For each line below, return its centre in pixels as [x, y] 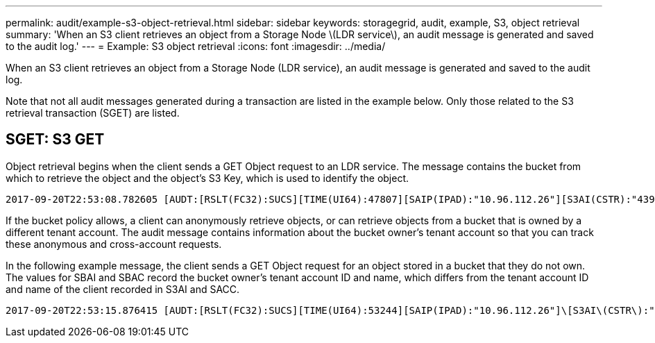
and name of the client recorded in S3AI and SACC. [123, 289]
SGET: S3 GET [55, 140]
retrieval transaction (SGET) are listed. [93, 113]
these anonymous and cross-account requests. [114, 244]
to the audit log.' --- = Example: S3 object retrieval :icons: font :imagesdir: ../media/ [196, 46]
